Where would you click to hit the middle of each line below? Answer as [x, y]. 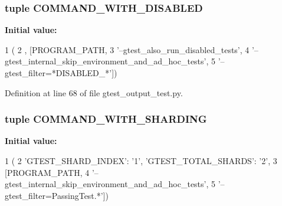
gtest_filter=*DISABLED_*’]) [61, 73]
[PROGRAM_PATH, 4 [47, 172]
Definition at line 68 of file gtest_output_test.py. [94, 92]
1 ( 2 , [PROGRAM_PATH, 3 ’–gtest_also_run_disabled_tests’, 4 [127, 49]
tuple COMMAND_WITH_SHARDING [106, 119]
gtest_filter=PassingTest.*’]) [57, 195]
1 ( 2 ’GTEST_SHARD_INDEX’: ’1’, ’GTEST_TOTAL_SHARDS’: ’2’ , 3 [141, 161]
